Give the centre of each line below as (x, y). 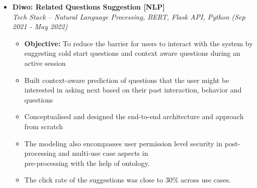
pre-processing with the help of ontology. (87, 163)
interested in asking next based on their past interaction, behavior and (133, 90)
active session (45, 63)
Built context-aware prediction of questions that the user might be (127, 80)
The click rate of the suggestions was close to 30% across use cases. (128, 180)
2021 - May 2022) (40, 26)
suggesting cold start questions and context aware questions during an (132, 53)
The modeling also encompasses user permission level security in (123, 143)
